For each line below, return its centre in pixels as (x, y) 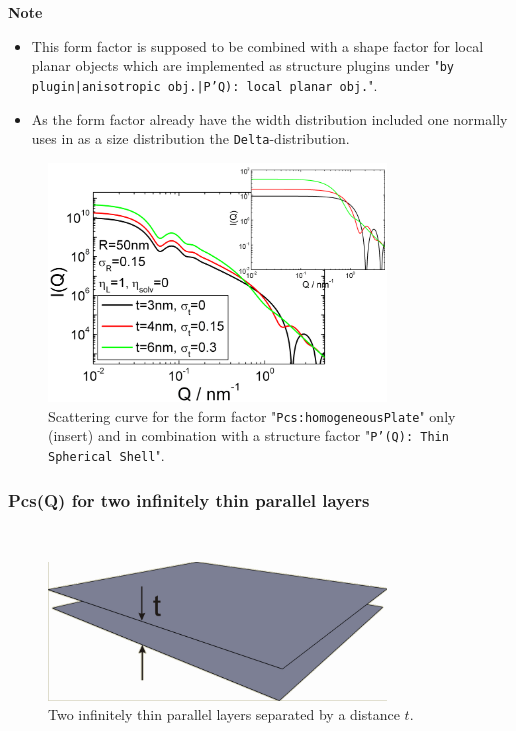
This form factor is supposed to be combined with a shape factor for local (257, 45)
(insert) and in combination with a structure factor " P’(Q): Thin (248, 435)
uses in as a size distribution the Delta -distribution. (190, 138)
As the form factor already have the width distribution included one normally (269, 118)
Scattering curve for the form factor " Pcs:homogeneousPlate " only (252, 415)
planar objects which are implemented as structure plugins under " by (242, 65)
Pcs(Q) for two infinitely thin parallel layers (189, 499)
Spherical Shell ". (106, 455)
